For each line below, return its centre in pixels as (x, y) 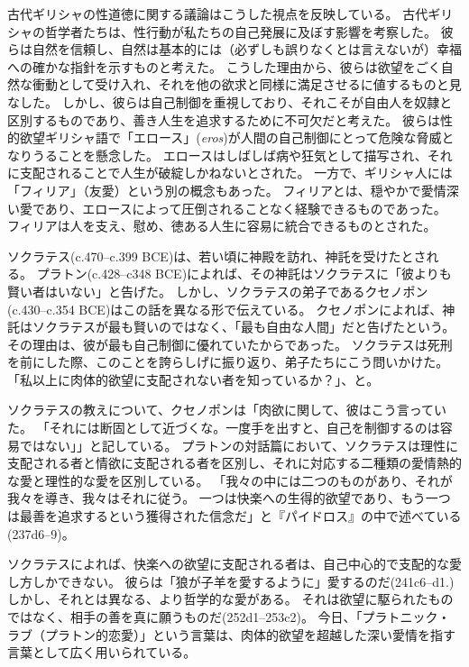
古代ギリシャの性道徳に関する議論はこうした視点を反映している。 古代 (218, 14)
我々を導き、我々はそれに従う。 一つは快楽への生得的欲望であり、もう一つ (229, 498)
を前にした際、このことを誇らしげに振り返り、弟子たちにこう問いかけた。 (228, 362)
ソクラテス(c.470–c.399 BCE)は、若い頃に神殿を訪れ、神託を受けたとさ (217, 256)
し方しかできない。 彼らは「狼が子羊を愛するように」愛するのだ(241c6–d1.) (231, 581)
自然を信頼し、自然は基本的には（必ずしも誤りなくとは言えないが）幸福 (247, 49)
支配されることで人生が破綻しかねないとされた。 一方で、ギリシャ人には (236, 173)
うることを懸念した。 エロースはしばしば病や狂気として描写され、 (230, 155)
